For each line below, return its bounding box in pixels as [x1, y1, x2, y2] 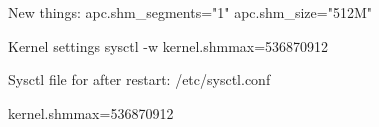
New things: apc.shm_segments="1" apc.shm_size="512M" [8, 2, 372, 22]
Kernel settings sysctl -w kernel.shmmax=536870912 [8, 35, 329, 56]
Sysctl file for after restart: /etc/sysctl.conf [8, 69, 271, 90]
